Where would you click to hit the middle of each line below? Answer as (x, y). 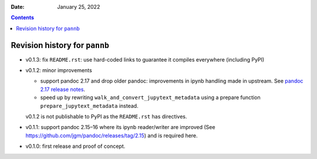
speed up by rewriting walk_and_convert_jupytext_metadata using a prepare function (150, 97)
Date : (18, 7)
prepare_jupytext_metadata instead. (89, 106)
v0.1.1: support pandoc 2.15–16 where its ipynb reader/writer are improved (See (120, 127)
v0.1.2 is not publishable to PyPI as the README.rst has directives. (106, 117)
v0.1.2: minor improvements (59, 70)
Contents (23, 18)
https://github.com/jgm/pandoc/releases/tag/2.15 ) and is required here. (112, 136)
